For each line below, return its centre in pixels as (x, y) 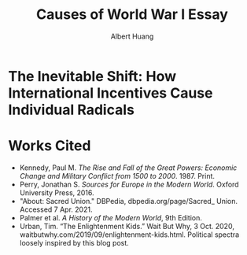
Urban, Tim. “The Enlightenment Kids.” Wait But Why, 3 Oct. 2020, (127, 226)
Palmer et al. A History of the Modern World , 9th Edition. (111, 217)
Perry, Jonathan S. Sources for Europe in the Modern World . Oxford (129, 184)
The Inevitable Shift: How (92, 76)
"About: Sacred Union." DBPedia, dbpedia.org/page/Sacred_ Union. (129, 201)
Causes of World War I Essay (132, 15)
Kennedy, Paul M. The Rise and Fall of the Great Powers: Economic (128, 168)
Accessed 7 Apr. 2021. (56, 209)
